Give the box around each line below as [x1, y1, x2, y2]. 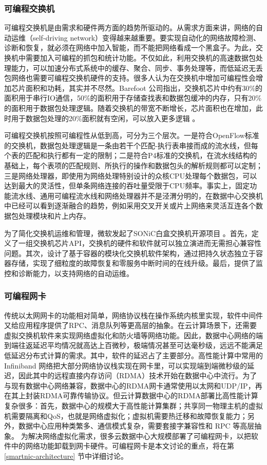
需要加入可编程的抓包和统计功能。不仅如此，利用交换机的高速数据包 [25, 52, 256, 63]
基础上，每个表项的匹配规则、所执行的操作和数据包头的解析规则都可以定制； [4, 160, 263, 170]
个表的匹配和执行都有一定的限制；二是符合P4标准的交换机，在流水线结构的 [4, 150, 257, 161]
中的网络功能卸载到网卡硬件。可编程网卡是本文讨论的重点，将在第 [11, 440, 234, 451]
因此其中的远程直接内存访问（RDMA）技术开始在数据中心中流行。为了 [18, 370, 257, 381]
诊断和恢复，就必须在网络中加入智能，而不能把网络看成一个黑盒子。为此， [4, 42, 256, 53]
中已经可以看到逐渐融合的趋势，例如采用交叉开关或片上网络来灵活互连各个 [4, 200, 256, 211]
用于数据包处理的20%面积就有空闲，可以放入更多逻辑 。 [11, 112, 200, 123]
